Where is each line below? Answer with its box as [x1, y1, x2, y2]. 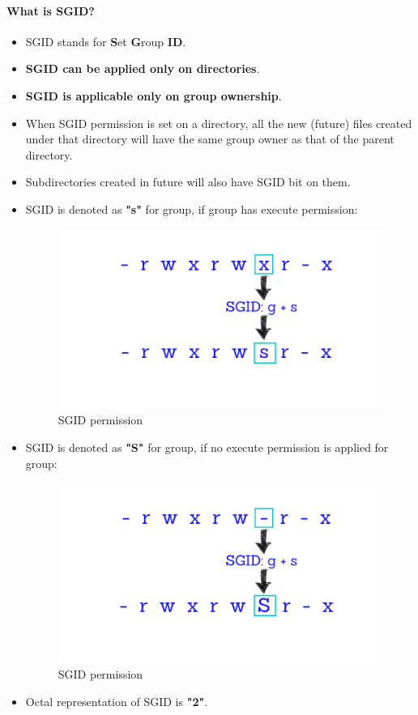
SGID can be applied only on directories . [25, 60, 260, 77]
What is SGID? [6, 2, 95, 19]
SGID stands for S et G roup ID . [25, 32, 186, 49]
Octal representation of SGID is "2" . [25, 692, 208, 709]
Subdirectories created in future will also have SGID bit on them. [25, 173, 351, 190]
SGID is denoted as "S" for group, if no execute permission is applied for [25, 439, 389, 456]
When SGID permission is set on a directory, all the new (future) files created [25, 114, 412, 131]
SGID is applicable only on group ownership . [25, 87, 282, 104]
